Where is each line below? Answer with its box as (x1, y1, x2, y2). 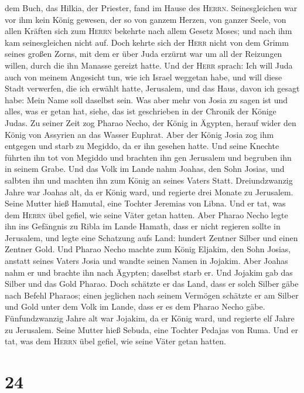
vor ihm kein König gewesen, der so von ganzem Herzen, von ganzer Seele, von (5, 13, 286, 25)
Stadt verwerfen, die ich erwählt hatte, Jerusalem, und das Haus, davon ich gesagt (5, 82, 300, 94)
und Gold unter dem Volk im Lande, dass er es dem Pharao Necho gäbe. (5, 300, 265, 313)
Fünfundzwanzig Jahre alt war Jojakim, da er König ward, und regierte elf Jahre (5, 312, 295, 324)
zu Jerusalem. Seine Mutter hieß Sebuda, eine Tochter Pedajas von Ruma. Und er (5, 323, 299, 336)
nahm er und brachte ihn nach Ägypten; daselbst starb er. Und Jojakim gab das (5, 266, 293, 278)
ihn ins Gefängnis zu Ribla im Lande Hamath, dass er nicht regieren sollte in (5, 220, 281, 232)
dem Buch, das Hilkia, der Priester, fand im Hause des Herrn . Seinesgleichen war (5, 2, 298, 13)
